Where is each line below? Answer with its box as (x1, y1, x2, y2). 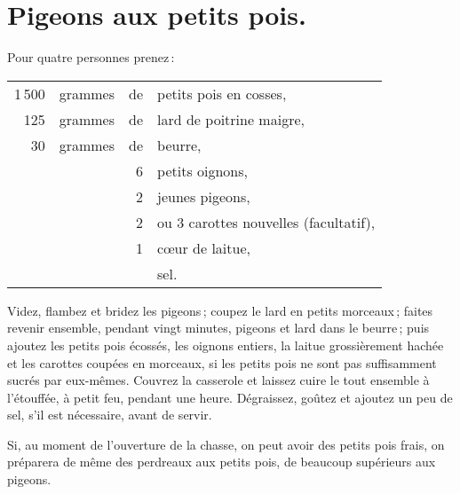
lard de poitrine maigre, (157, 108, 305, 129)
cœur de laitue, (157, 237, 250, 258)
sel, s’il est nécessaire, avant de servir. (7, 405, 212, 424)
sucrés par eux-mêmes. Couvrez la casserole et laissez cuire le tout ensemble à (7, 371, 430, 389)
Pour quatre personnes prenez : (7, 48, 175, 67)
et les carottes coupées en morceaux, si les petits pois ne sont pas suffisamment (7, 353, 437, 372)
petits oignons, (157, 160, 248, 181)
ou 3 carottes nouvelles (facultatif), (157, 211, 376, 232)
